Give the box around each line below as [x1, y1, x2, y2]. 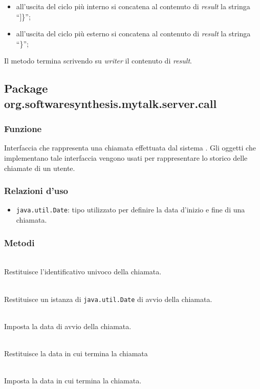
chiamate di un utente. [4, 162, 75, 173]
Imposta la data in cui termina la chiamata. [4, 375, 142, 386]
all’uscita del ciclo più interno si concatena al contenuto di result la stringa [16, 1, 250, 11]
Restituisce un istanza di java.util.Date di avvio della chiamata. [4, 293, 212, 304]
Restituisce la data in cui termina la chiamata [4, 348, 148, 359]
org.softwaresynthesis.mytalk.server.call [4, 95, 217, 111]
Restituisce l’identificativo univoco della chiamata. [4, 266, 162, 277]
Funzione [4, 122, 42, 135]
